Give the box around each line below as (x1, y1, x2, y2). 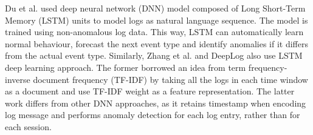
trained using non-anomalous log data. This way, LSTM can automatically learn (5, 25, 304, 38)
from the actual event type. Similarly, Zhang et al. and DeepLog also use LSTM (5, 49, 303, 62)
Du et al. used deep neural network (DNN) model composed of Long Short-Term (5, 2, 306, 14)
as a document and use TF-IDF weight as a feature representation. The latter (5, 85, 295, 97)
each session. (5, 120, 52, 133)
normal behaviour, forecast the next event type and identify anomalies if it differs (5, 37, 308, 50)
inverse (5, 73, 30, 85)
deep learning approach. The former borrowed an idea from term (5, 61, 246, 73)
